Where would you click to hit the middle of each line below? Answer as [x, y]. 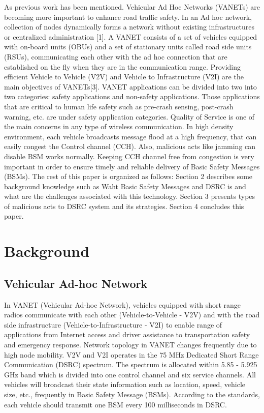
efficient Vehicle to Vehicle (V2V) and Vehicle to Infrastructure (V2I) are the [124, 77]
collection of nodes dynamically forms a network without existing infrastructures [129, 27]
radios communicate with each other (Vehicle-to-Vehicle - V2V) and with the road [132, 315]
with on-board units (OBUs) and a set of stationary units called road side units [128, 47]
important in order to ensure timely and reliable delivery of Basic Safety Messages [132, 166]
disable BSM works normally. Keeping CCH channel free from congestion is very [129, 156]
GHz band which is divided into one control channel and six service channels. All [130, 374]
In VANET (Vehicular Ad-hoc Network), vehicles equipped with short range [123, 304]
